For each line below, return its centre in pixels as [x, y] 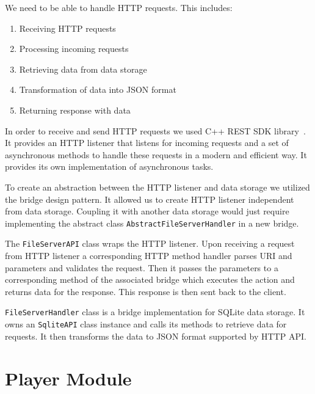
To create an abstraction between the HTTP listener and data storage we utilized [157, 187]
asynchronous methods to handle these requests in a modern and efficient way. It [156, 154]
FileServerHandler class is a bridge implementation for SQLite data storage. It [155, 312]
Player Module [68, 378]
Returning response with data [75, 110]
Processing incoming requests [74, 49]
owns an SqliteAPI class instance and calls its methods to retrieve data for [146, 324]
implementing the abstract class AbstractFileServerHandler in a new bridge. [152, 223]
